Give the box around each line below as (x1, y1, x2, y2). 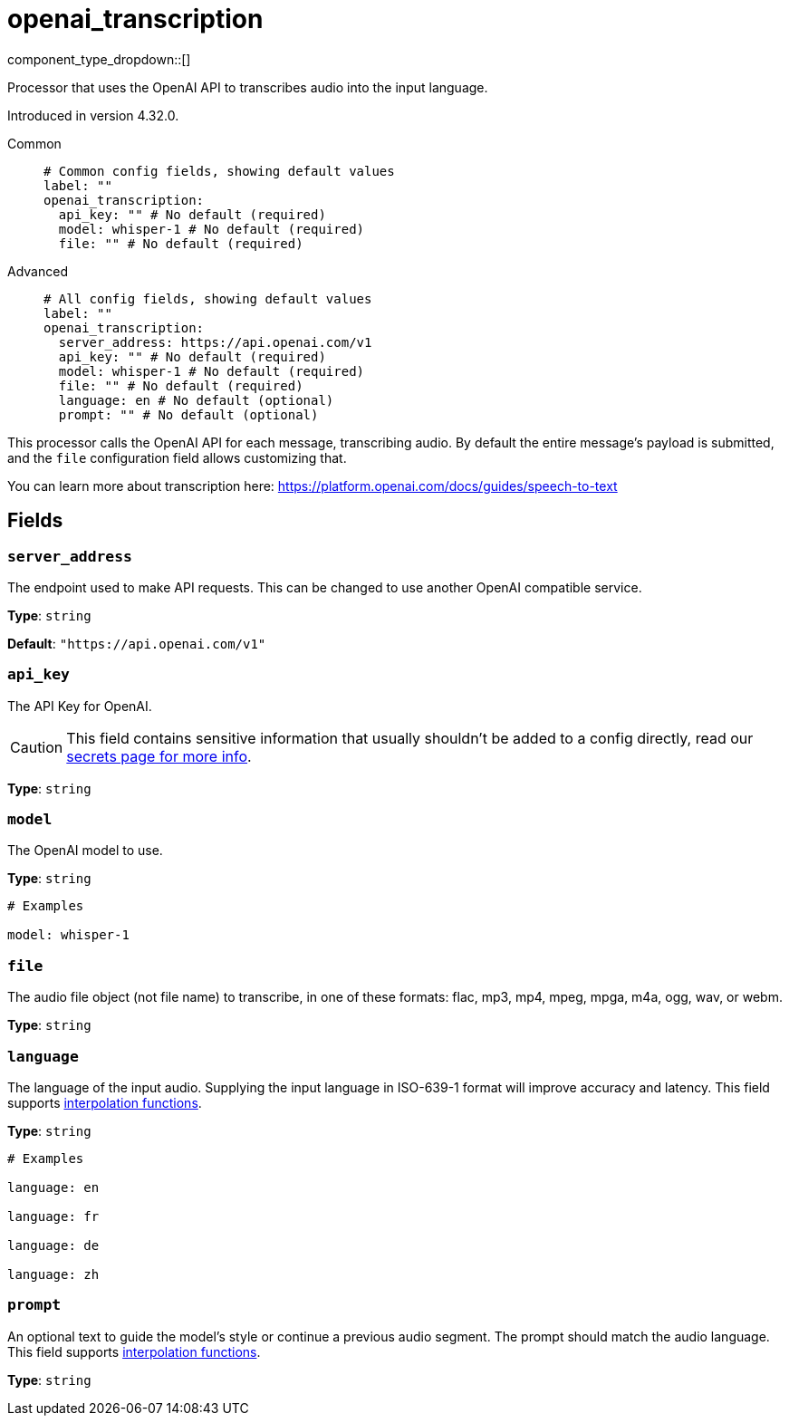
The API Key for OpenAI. (7, 697, 152, 714)
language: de (7, 1237, 100, 1253)
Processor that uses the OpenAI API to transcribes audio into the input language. (7, 79, 488, 95)
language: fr (7, 1208, 100, 1224)
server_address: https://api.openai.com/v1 (58, 334, 372, 350)
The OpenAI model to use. (7, 842, 163, 859)
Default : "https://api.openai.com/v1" (7, 635, 266, 651)
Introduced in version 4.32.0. (7, 107, 179, 123)
